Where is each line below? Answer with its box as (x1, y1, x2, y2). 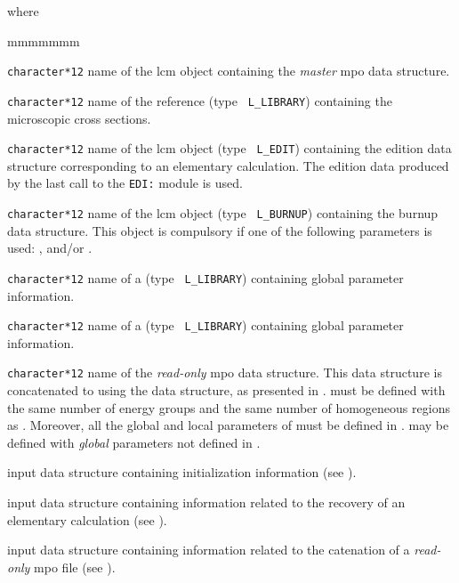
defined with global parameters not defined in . (7, 433, 261, 451)
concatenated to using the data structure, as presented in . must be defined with (7, 381, 446, 399)
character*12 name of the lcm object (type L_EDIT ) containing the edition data (7, 139, 452, 158)
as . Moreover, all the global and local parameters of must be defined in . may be (7, 416, 449, 434)
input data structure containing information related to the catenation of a (7, 540, 410, 559)
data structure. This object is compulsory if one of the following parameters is (7, 221, 432, 239)
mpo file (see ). (34, 557, 116, 576)
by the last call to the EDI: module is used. (7, 174, 243, 192)
